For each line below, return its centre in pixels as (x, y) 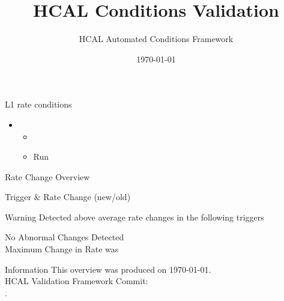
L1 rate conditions (38, 104)
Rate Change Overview (47, 176)
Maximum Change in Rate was (62, 249)
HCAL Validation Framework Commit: (77, 281)
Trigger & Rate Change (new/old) (68, 197)
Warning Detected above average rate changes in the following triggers (134, 217)
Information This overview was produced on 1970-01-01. (108, 269)
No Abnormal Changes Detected (65, 237)
